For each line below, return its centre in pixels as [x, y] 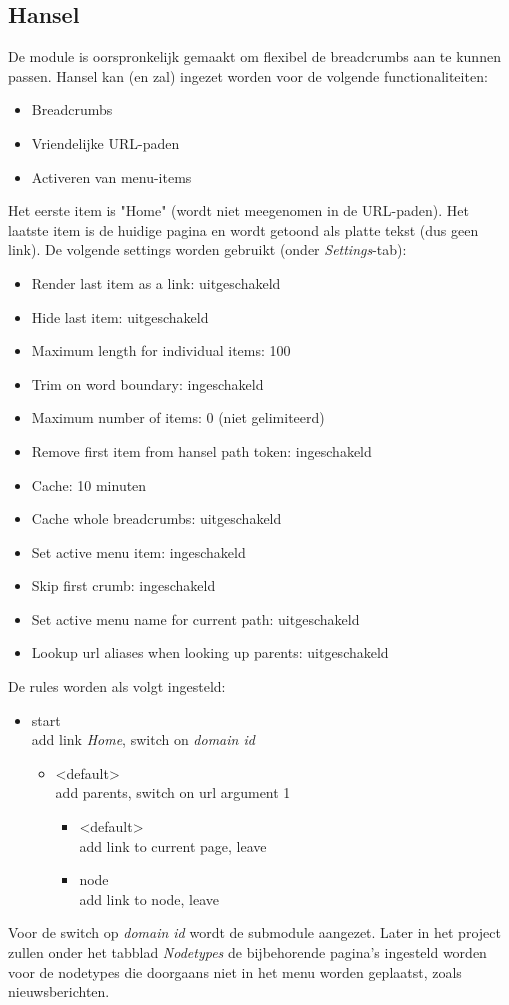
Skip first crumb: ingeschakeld [123, 585]
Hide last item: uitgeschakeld [120, 316]
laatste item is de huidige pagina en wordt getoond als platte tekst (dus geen [243, 229]
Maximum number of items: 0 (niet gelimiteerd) [178, 417]
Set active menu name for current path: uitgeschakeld [195, 618]
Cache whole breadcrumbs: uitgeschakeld [156, 518]
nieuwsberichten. [59, 991]
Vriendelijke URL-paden [105, 142]
